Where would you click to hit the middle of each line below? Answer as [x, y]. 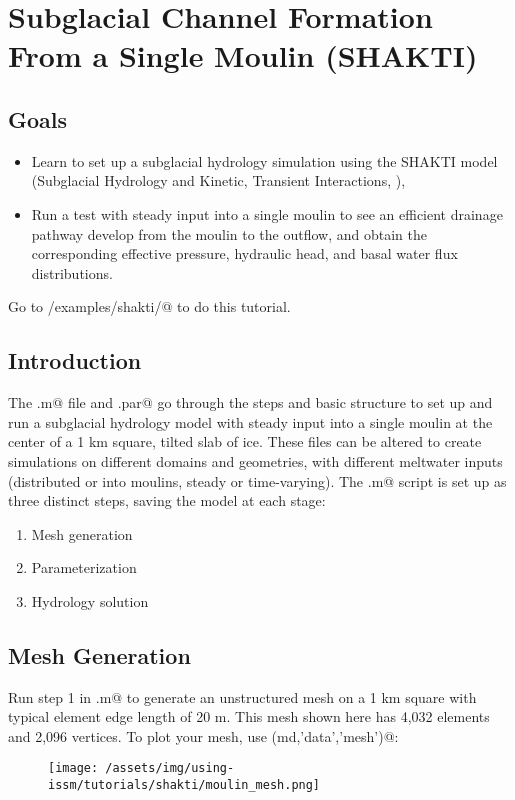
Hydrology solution [90, 600]
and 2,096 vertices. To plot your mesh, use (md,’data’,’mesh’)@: [203, 735]
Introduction [75, 360]
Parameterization [84, 567]
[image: [73, 768]
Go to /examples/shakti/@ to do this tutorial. [149, 306]
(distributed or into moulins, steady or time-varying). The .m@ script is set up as [257, 480]
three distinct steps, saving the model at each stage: [167, 500]
